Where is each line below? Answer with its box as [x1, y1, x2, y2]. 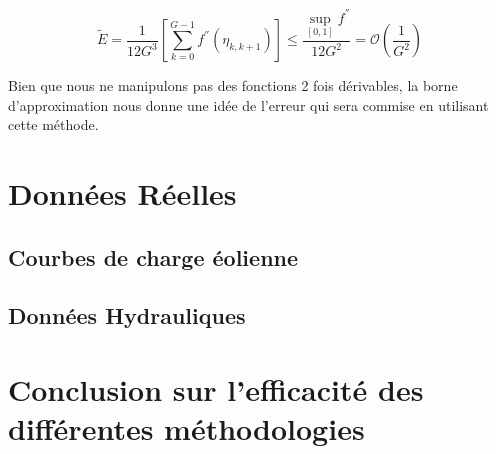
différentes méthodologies [8, 408, 365, 449]
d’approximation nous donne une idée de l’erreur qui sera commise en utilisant [8, 94, 489, 115]
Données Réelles [8, 173, 237, 214]
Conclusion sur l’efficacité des [8, 369, 424, 410]
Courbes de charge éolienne [8, 241, 299, 272]
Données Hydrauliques [8, 300, 246, 331]
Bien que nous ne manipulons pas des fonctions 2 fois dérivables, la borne [8, 75, 458, 96]
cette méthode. [8, 114, 99, 135]
